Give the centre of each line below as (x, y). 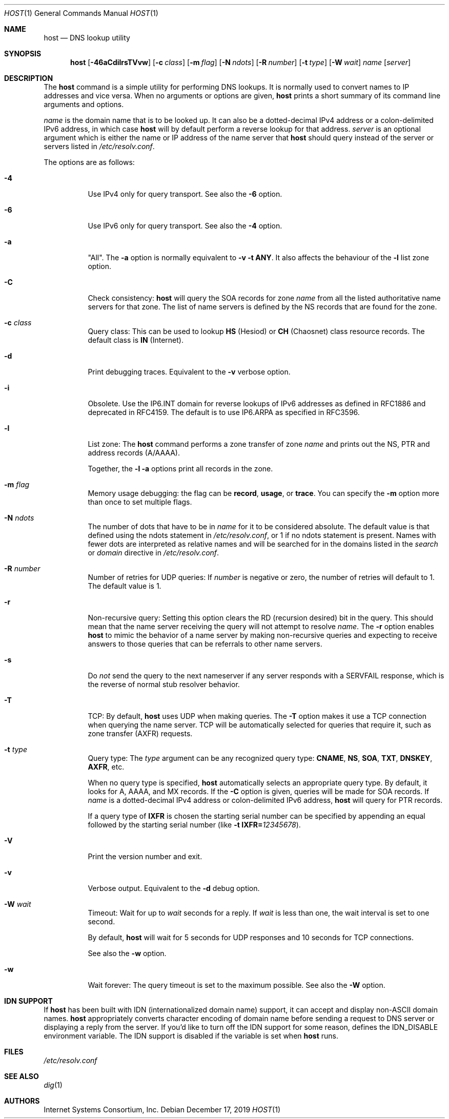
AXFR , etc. (106, 767)
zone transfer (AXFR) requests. (140, 733)
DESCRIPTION (29, 78)
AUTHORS (22, 1101)
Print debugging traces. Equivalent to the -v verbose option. (189, 372)
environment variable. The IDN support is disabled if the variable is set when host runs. (191, 1036)
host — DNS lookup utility (87, 38)
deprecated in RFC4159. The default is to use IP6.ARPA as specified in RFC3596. (224, 412)
